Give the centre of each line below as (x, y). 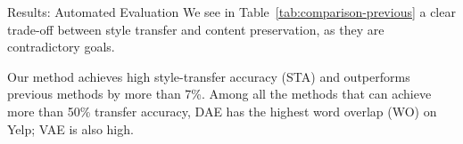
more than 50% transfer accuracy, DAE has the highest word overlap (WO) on (222, 111)
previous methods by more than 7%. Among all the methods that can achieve (219, 94)
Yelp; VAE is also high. (70, 128)
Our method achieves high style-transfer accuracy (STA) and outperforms (209, 76)
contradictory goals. (61, 47)
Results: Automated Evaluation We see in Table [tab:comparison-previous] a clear (231, 12)
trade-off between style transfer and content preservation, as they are (196, 29)
